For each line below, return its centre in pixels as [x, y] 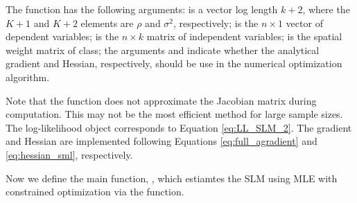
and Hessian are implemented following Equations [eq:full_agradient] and [162, 141]
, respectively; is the [216, 23]
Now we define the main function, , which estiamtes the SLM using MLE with [172, 178]
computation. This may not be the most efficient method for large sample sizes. [174, 114]
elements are [107, 23]
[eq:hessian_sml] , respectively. [69, 154]
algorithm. [28, 77]
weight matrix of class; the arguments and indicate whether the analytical [163, 50]
